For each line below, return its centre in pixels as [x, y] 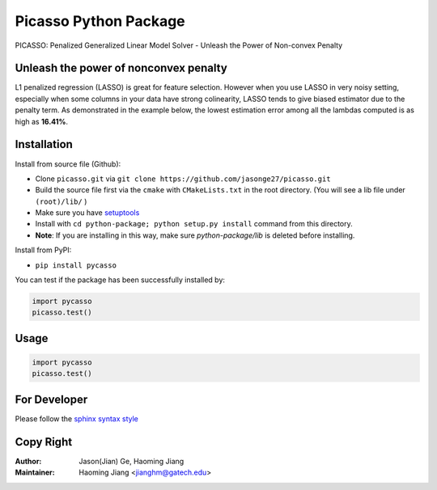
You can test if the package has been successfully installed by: [120, 280]
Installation [44, 144]
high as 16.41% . [42, 121]
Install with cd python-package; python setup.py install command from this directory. [194, 224]
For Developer [51, 399]
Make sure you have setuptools [87, 213]
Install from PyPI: [43, 250]
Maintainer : [35, 472]
